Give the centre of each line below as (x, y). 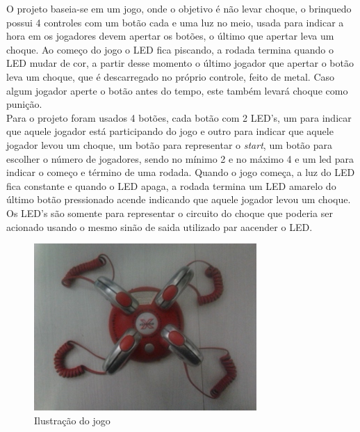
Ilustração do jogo (72, 420)
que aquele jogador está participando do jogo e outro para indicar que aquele (170, 131)
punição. (24, 104)
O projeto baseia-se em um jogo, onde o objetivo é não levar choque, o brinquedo (179, 8)
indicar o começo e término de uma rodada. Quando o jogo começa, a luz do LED (181, 172)
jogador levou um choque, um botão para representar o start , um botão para (170, 144)
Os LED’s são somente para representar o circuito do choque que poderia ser (170, 213)
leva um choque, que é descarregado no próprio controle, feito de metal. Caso (171, 76)
